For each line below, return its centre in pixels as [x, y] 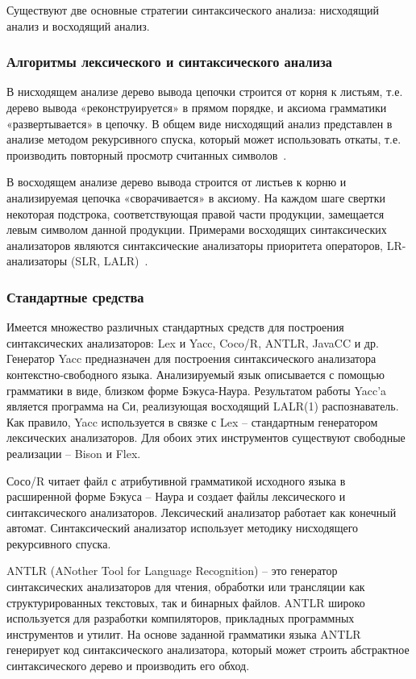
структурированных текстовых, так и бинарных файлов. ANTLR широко [186, 602]
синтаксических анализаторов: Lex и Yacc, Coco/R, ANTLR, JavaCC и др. [193, 342]
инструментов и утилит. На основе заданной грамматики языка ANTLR [184, 633]
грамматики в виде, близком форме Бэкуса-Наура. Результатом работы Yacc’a [197, 390]
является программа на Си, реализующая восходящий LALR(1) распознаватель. [203, 406]
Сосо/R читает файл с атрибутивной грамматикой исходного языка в [176, 480]
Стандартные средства [75, 296]
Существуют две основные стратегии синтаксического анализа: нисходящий [193, 10]
